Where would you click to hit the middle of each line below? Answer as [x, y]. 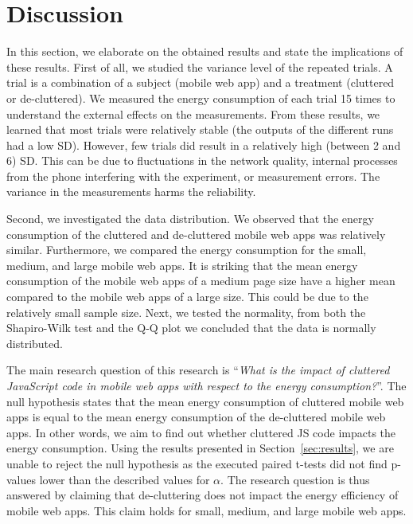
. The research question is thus [295, 479]
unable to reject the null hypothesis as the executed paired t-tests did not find [197, 463]
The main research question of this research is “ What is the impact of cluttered [198, 370]
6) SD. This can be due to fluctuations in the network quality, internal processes [202, 160]
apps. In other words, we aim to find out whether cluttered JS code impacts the [201, 432]
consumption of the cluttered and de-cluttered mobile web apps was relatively [196, 234]
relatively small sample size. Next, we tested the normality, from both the [186, 312]
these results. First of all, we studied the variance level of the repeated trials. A [200, 66]
